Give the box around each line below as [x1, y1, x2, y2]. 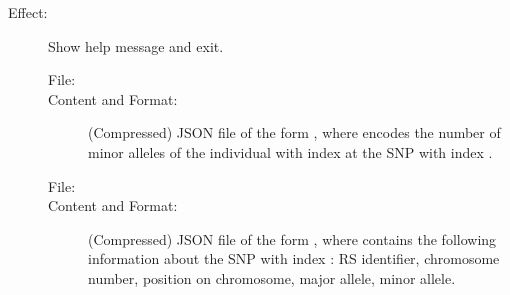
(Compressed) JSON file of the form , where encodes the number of [88, 122, 501, 143]
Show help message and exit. [48, 35, 224, 56]
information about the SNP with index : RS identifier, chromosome [88, 248, 500, 269]
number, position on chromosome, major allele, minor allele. [88, 267, 456, 288]
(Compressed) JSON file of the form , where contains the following [88, 228, 497, 249]
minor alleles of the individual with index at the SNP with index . [88, 141, 493, 162]
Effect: [8, 2, 48, 22]
